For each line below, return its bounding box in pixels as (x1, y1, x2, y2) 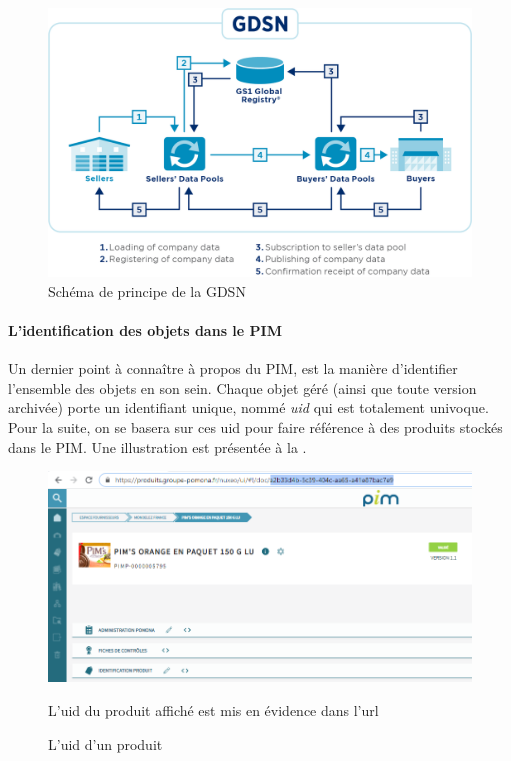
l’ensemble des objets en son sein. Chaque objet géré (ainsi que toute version (8, 377, 477, 398)
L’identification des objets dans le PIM (8, 319, 282, 340)
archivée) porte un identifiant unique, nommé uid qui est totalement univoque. (8, 397, 489, 418)
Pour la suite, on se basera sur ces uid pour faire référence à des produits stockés (8, 416, 503, 437)
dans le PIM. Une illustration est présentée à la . (8, 436, 307, 457)
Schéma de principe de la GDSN (48, 280, 246, 301)
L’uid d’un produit (48, 733, 163, 754)
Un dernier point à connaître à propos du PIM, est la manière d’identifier (8, 358, 458, 379)
